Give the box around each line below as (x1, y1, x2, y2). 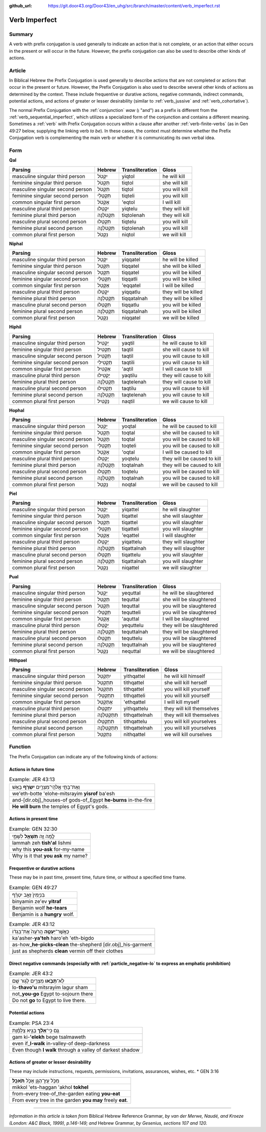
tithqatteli (123, 692, 145, 699)
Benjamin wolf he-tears (12, 904, 67, 911)
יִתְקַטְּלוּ (97, 705, 113, 712)
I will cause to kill (162, 365, 202, 372)
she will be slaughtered (162, 596, 216, 602)
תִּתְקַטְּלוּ (97, 718, 114, 725)
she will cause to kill (162, 346, 209, 353)
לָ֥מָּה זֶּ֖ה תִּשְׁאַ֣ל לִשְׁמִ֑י (12, 833, 55, 840)
